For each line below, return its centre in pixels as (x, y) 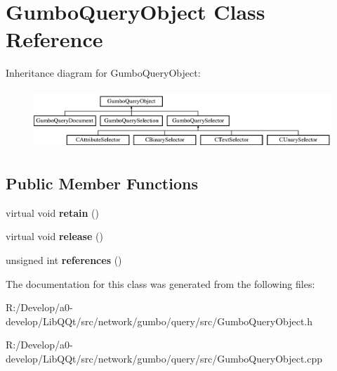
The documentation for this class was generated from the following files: (160, 283)
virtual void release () (54, 236)
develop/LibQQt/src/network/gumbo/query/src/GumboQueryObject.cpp (164, 358)
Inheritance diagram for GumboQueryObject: (103, 73)
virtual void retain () (52, 212)
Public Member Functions (102, 183)
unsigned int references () (64, 259)
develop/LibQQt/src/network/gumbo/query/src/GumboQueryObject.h (159, 321)
